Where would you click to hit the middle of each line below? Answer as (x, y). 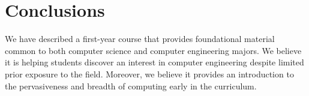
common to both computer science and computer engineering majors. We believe (153, 50)
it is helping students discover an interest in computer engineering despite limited (154, 62)
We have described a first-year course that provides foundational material (140, 39)
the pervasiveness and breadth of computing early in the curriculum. (131, 85)
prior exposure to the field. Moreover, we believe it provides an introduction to (149, 73)
